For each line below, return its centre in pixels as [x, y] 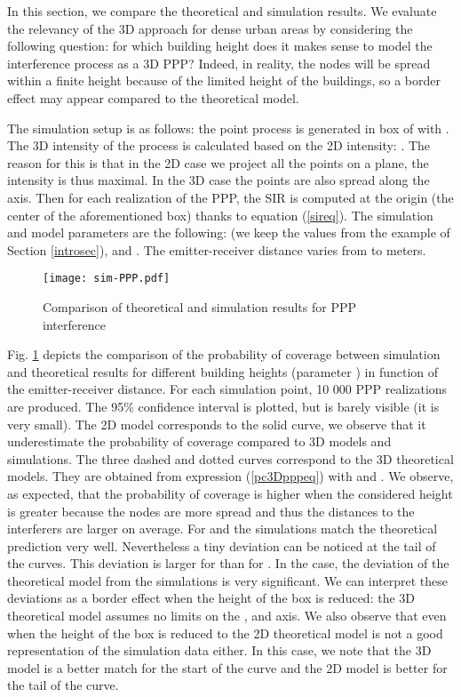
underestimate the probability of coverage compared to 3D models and [199, 441]
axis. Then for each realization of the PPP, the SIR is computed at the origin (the [230, 197]
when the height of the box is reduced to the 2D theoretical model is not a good [225, 633]
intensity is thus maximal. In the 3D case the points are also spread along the [219, 180]
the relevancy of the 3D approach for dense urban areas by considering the [210, 28]
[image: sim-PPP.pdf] [107, 279]
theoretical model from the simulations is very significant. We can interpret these [228, 580]
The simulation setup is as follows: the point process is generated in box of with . [228, 128]
